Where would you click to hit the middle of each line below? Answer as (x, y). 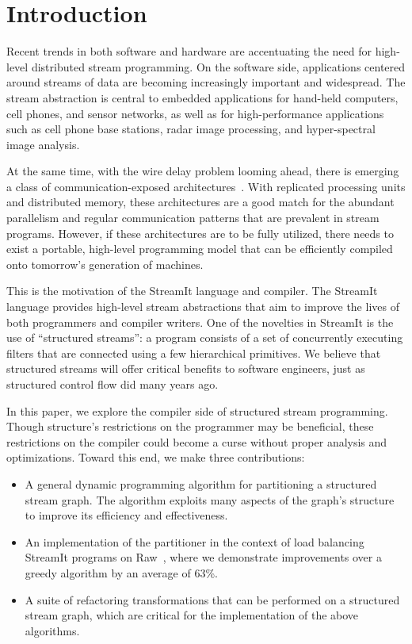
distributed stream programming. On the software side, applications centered (218, 66)
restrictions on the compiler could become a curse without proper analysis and (197, 441)
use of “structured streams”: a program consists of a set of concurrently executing (205, 337)
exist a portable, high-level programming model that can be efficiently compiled (200, 249)
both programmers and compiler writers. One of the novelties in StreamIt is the (200, 322)
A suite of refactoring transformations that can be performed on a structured (212, 599)
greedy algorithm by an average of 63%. (121, 572)
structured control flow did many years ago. (113, 384)
